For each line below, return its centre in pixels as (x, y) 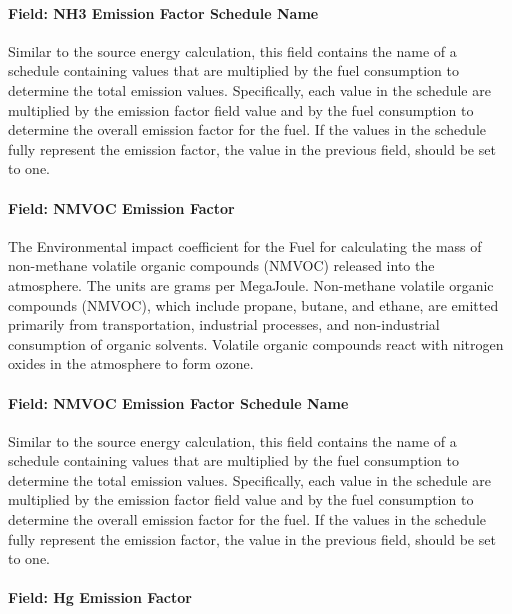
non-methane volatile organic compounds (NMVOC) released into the (221, 265)
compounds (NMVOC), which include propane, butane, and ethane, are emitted (253, 304)
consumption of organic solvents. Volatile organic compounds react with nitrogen (256, 343)
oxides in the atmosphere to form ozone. (131, 363)
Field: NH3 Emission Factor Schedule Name (163, 12)
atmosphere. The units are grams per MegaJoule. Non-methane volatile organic (251, 284)
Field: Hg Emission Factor (100, 597)
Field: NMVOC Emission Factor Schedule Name (178, 402)
